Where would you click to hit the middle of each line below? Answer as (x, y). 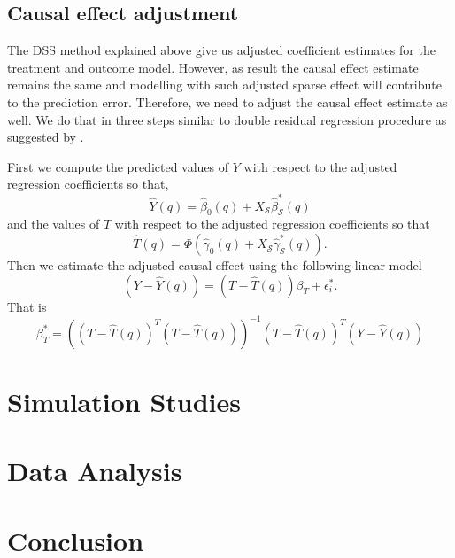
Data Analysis (95, 471)
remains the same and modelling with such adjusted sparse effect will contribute (224, 85)
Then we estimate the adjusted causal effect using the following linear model (215, 265)
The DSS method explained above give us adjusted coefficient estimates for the (221, 50)
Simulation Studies (124, 401)
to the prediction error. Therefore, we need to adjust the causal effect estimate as (227, 101)
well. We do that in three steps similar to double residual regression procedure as (227, 119)
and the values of (54, 224)
